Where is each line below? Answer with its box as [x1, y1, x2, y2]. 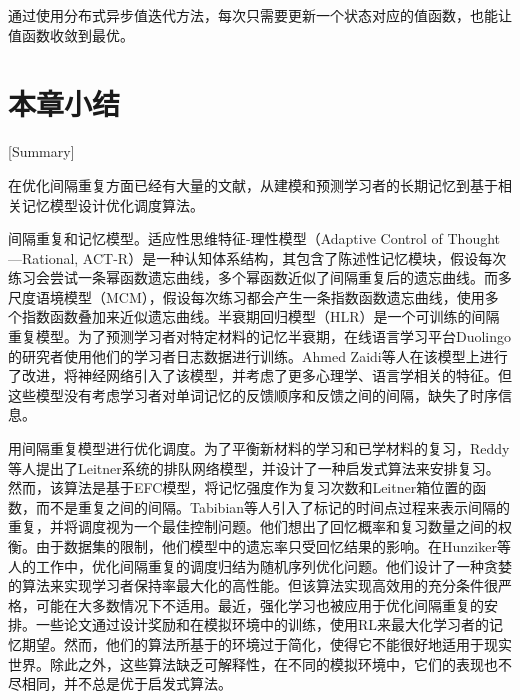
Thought [447, 228, 500, 249]
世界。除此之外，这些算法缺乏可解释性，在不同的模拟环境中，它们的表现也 [8, 653, 498, 674]
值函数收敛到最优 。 [8, 24, 134, 45]
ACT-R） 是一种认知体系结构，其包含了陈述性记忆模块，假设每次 [82, 247, 507, 268]
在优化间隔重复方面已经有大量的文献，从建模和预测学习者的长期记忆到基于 [8, 174, 498, 195]
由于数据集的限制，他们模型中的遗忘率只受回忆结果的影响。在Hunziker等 [35, 536, 511, 556]
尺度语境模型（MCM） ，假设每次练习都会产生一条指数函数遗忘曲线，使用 [8, 286, 485, 307]
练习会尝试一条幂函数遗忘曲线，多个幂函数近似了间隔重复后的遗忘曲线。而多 [8, 267, 512, 288]
